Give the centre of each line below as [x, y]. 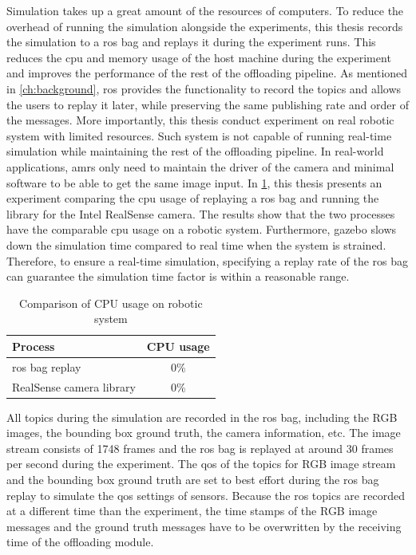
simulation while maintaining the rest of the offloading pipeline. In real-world [195, 151]
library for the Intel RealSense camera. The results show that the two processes [201, 213]
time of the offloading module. [80, 542]
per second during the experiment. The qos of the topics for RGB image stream [201, 464]
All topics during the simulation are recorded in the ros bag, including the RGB [202, 417]
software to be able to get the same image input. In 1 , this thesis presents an [194, 182]
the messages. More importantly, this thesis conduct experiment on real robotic [200, 120]
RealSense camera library [74, 386]
